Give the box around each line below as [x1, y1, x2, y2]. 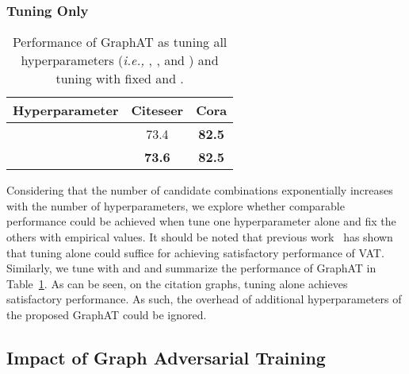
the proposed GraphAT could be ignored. [6, 306, 207, 322]
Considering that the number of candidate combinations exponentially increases [6, 182, 393, 199]
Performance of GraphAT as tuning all [12, 33, 227, 52]
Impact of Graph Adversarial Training [6, 345, 326, 369]
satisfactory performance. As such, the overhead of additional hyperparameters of [6, 291, 402, 307]
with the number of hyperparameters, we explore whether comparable [6, 197, 345, 214]
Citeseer [131, 101, 184, 120]
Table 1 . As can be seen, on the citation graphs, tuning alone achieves [6, 275, 348, 291]
